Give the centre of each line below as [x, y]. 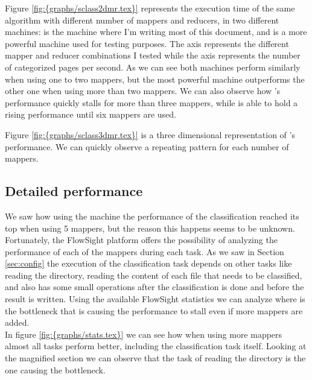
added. [17, 322]
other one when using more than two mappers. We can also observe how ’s [143, 91]
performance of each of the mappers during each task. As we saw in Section [145, 251]
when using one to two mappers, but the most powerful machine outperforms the [155, 79]
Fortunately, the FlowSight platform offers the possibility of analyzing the [141, 240]
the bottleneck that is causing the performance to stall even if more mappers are [154, 310]
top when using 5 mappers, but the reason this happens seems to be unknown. [150, 228]
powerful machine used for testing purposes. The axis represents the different [147, 43]
